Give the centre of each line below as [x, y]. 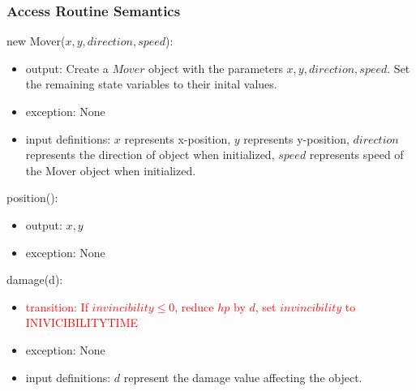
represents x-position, [178, 138]
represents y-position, [296, 138]
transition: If [57, 306]
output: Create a [67, 68]
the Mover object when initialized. [111, 170]
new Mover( [36, 41]
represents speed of [356, 155]
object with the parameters [216, 68]
